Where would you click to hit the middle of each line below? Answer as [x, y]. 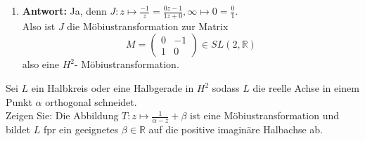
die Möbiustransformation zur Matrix [148, 26]
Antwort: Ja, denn [64, 11]
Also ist [39, 26]
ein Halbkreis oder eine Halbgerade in [113, 88]
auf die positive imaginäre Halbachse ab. [236, 129]
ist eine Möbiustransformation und [265, 115]
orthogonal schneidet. [91, 101]
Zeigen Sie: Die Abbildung [62, 115]
